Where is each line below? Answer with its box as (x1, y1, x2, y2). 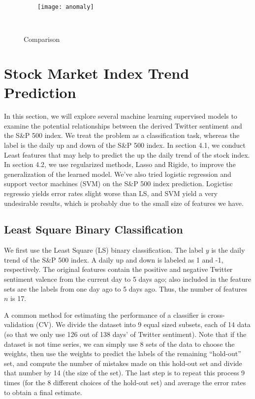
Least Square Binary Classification (4, 222, 183, 237)
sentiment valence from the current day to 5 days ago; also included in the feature (4, 274, 252, 284)
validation (4, 319, 34, 330)
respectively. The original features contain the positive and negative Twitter (4, 264, 233, 274)
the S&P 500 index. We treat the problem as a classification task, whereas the (4, 130, 240, 140)
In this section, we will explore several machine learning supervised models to (4, 111, 237, 121)
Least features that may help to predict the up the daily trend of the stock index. (4, 149, 250, 160)
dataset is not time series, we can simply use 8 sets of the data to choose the (4, 338, 235, 349)
